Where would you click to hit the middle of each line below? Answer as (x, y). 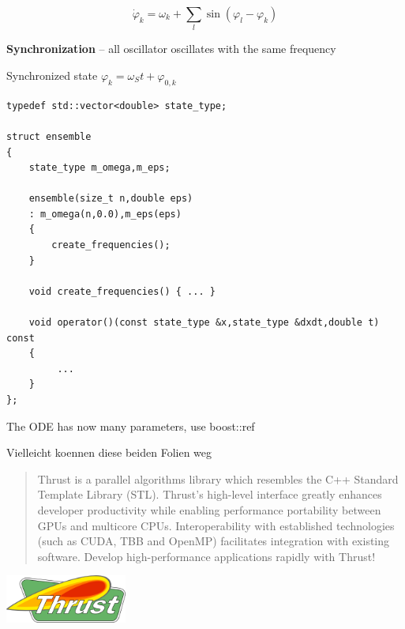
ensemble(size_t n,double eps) (111, 199)
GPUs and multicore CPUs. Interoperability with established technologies (216, 525)
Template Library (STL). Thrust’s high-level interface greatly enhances (210, 494)
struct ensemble (49, 136)
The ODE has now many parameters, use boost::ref (131, 426)
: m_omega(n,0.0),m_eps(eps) (105, 214)
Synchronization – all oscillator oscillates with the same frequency (171, 49)
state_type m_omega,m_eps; (99, 168)
